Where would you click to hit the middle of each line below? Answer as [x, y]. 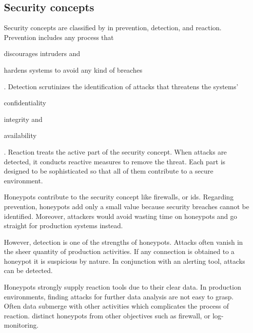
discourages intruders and [42, 53]
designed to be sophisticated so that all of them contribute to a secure [109, 171]
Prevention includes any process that [59, 37]
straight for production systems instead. [63, 225]
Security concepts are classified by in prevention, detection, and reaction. [113, 28]
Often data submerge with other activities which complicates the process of [117, 306]
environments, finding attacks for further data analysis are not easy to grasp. [119, 296]
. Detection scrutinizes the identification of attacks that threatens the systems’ [121, 86]
